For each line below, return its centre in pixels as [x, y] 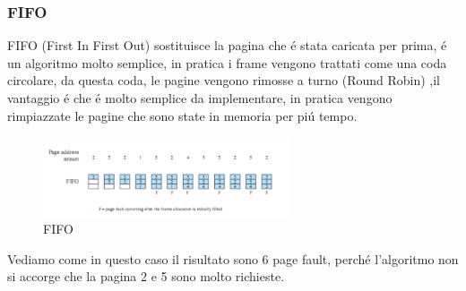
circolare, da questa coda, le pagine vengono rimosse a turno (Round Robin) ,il [224, 80]
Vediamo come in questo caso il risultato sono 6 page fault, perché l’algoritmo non [233, 258]
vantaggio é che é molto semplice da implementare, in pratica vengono [200, 98]
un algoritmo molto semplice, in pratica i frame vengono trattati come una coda [227, 62]
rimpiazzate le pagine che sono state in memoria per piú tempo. [182, 115]
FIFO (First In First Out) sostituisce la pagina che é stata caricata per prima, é [227, 45]
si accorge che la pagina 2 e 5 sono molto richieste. [146, 276]
